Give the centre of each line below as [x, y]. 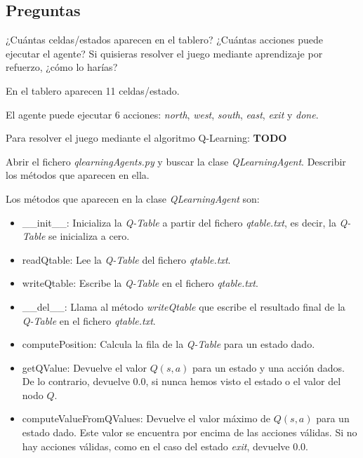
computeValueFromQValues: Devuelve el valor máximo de [146, 418]
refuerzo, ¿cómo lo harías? [62, 67]
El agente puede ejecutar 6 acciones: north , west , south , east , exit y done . [162, 114]
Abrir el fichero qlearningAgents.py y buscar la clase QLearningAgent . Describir [176, 161]
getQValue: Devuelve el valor [84, 367]
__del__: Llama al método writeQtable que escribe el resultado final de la [184, 306]
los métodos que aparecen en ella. [78, 175]
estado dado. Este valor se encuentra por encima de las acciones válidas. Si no [190, 432]
